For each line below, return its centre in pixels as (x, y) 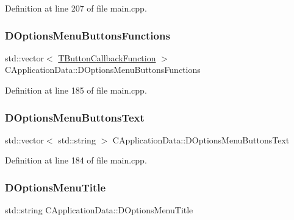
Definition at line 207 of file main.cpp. (76, 8)
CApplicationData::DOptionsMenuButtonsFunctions (103, 70)
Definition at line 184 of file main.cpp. (76, 160)
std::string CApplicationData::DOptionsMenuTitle (99, 210)
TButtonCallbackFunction (107, 57)
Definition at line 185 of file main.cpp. (76, 90)
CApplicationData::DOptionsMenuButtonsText (201, 139)
